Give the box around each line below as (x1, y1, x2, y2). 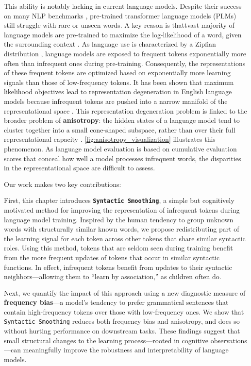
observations (210, 335, 247, 345)
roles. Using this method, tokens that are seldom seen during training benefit (4, 243, 233, 253)
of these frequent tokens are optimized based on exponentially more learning (4, 67, 231, 78)
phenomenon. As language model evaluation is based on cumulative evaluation (4, 143, 237, 153)
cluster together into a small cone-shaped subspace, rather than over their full (4, 124, 235, 134)
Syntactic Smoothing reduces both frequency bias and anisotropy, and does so (4, 316, 240, 326)
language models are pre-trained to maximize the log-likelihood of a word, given (4, 29, 242, 39)
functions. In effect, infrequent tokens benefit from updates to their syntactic (4, 262, 232, 272)
